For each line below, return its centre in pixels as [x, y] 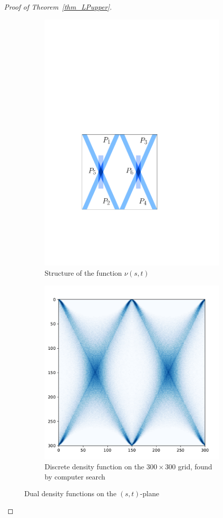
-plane [150, 493]
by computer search [75, 476]
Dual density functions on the [70, 493]
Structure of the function [83, 272]
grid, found [195, 467]
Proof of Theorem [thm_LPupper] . [58, 7]
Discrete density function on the [95, 467]
